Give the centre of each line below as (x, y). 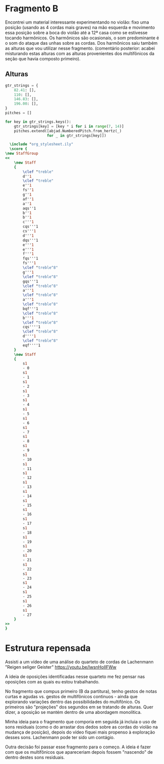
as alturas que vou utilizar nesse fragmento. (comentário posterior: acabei (80, 48)
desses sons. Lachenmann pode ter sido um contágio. (60, 737)
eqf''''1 (32, 345)
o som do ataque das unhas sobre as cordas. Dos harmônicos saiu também (82, 43)
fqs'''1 (30, 258)
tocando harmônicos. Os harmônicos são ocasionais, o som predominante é (82, 38)
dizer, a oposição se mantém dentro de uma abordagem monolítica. (73, 712)
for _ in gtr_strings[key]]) (77, 136)
